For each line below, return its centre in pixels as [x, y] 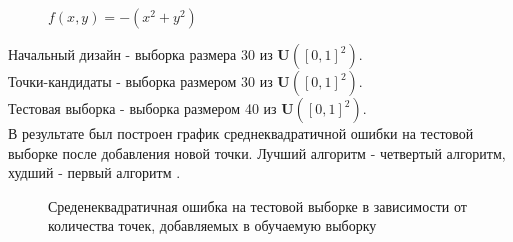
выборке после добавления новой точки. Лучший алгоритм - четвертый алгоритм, [257, 152]
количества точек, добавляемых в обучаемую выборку [212, 225]
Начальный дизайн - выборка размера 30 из [140, 54]
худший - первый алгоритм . [94, 172]
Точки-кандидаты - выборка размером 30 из [140, 81]
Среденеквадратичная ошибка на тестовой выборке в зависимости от [257, 205]
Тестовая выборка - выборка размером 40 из [142, 108]
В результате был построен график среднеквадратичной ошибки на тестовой [241, 133]
